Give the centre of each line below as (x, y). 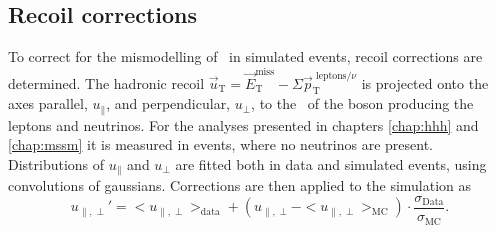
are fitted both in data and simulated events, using (331, 163)
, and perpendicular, (168, 103)
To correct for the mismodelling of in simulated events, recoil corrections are (245, 56)
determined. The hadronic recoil (106, 82)
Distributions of (56, 163)
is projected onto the (425, 82)
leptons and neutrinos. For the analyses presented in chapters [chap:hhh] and (243, 124)
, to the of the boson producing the (362, 103)
